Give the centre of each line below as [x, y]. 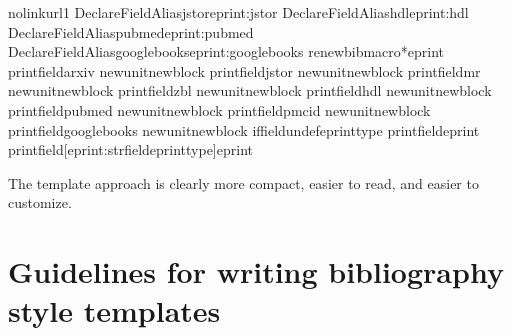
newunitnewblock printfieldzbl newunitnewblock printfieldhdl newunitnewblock [250, 90]
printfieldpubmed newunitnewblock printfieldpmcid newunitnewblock [219, 109]
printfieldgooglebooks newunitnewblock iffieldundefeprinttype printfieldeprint [244, 129]
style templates [114, 310]
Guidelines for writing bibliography [256, 271]
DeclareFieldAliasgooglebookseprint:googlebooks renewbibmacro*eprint [226, 51]
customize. [40, 202]
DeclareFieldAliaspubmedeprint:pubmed [131, 31]
